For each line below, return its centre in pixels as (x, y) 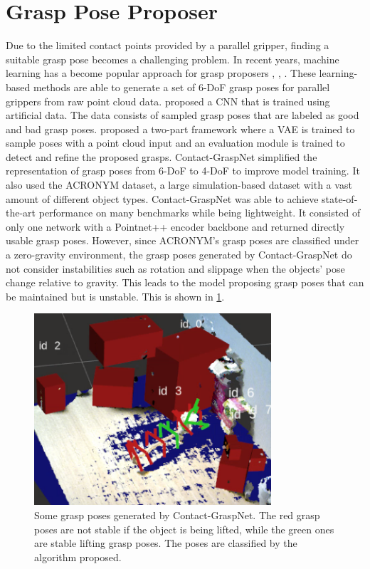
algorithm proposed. (78, 557)
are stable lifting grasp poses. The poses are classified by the (166, 543)
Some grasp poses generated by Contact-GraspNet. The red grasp (177, 515)
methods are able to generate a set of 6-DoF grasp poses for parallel (181, 87)
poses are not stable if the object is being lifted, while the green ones (184, 529)
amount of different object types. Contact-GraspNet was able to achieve (162, 198)
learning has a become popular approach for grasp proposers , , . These (161, 73)
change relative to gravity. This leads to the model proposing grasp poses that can (185, 282)
